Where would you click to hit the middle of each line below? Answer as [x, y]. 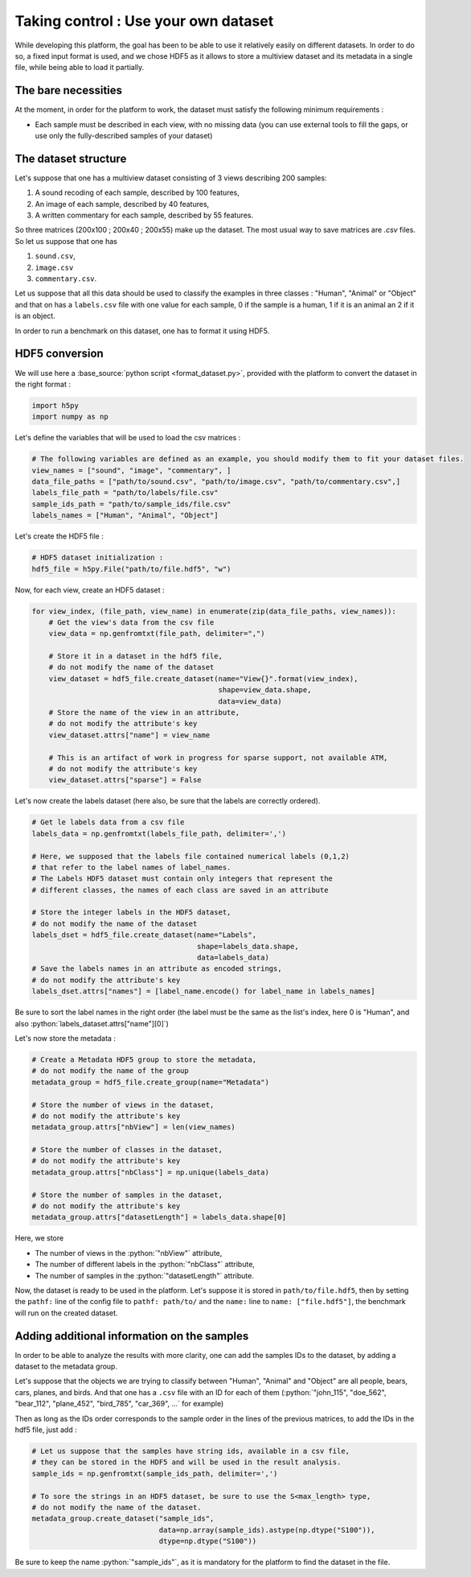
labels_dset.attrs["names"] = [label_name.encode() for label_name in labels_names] [203, 991]
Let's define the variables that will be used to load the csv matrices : [128, 438]
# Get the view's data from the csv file [131, 622]
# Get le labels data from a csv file [108, 822]
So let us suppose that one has [66, 241]
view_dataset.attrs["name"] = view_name [129, 735]
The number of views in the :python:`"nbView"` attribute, [129, 1253]
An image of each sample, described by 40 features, [122, 204]
